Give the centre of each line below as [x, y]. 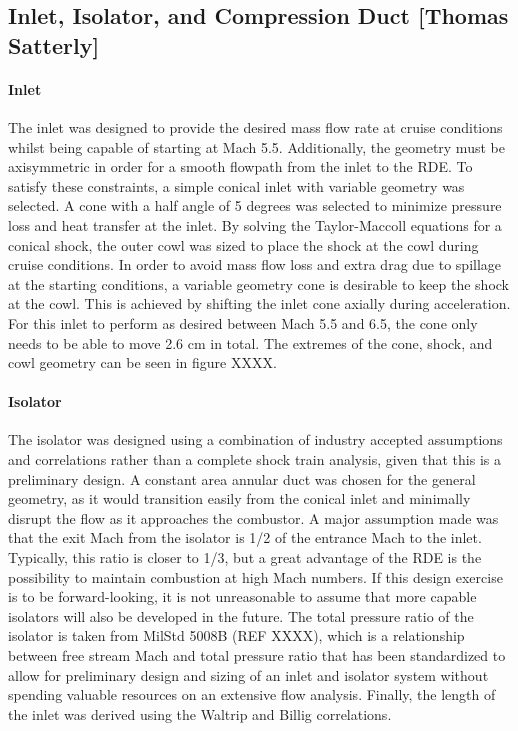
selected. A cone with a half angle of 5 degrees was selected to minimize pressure [255, 205]
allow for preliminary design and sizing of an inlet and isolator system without [248, 674]
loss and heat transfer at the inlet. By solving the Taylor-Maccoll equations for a [255, 224]
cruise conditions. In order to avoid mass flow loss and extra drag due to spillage [255, 264]
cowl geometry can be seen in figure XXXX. [142, 362]
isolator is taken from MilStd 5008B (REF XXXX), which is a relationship [236, 635]
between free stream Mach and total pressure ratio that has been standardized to [257, 655]
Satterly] [54, 44]
